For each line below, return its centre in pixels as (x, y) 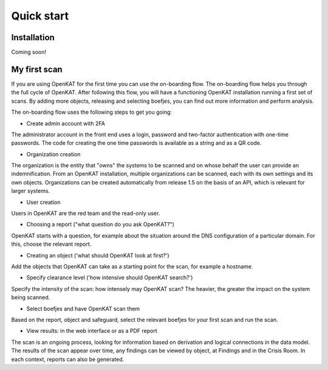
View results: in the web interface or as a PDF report (92, 331)
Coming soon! (29, 52)
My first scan (37, 69)
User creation (43, 202)
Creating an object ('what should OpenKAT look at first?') (98, 255)
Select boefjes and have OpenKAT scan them (83, 309)
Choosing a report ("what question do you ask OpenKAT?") (100, 225)
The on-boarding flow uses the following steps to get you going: (92, 112)
